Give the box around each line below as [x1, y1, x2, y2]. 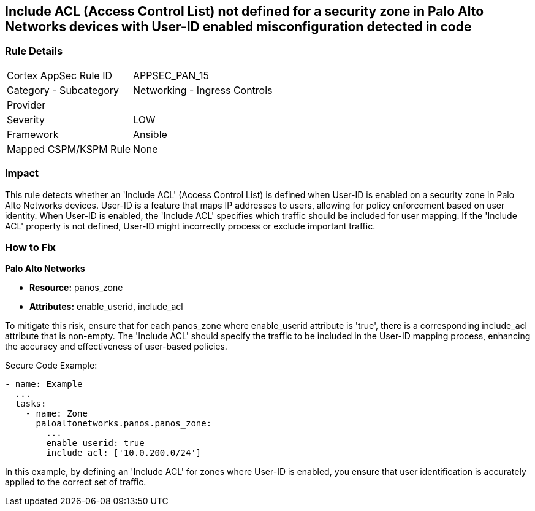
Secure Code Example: [5, 360, 97, 371]
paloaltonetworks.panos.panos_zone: [36, 418, 212, 429]
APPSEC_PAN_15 [133, 69, 209, 82]
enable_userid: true [46, 438, 145, 448]
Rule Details [5, 45, 63, 58]
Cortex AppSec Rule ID [7, 69, 113, 82]
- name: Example [5, 379, 83, 390]
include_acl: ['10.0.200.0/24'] [46, 448, 202, 458]
